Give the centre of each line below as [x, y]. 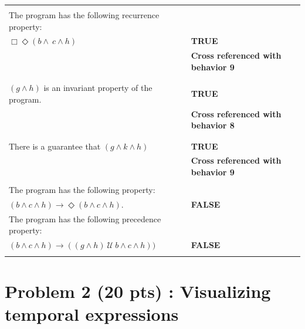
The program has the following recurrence [84, 15]
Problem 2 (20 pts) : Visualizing [138, 291]
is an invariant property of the [98, 88]
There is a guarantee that [55, 146]
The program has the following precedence [85, 218]
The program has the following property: [82, 190]
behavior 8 [213, 125]
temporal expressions [92, 313]
